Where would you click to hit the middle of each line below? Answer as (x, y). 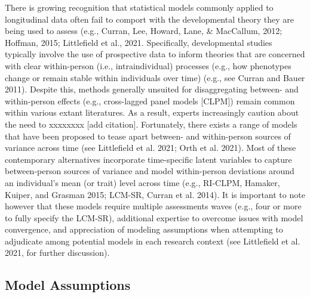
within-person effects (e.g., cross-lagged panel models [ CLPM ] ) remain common (150, 100)
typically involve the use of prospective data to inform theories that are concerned (155, 54)
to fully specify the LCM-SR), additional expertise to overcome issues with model (154, 217)
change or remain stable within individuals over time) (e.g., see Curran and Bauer (155, 77)
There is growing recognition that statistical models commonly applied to (139, 7)
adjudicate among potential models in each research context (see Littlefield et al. (153, 241)
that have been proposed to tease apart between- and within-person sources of (148, 136)
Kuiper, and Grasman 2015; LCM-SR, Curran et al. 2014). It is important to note (155, 194)
